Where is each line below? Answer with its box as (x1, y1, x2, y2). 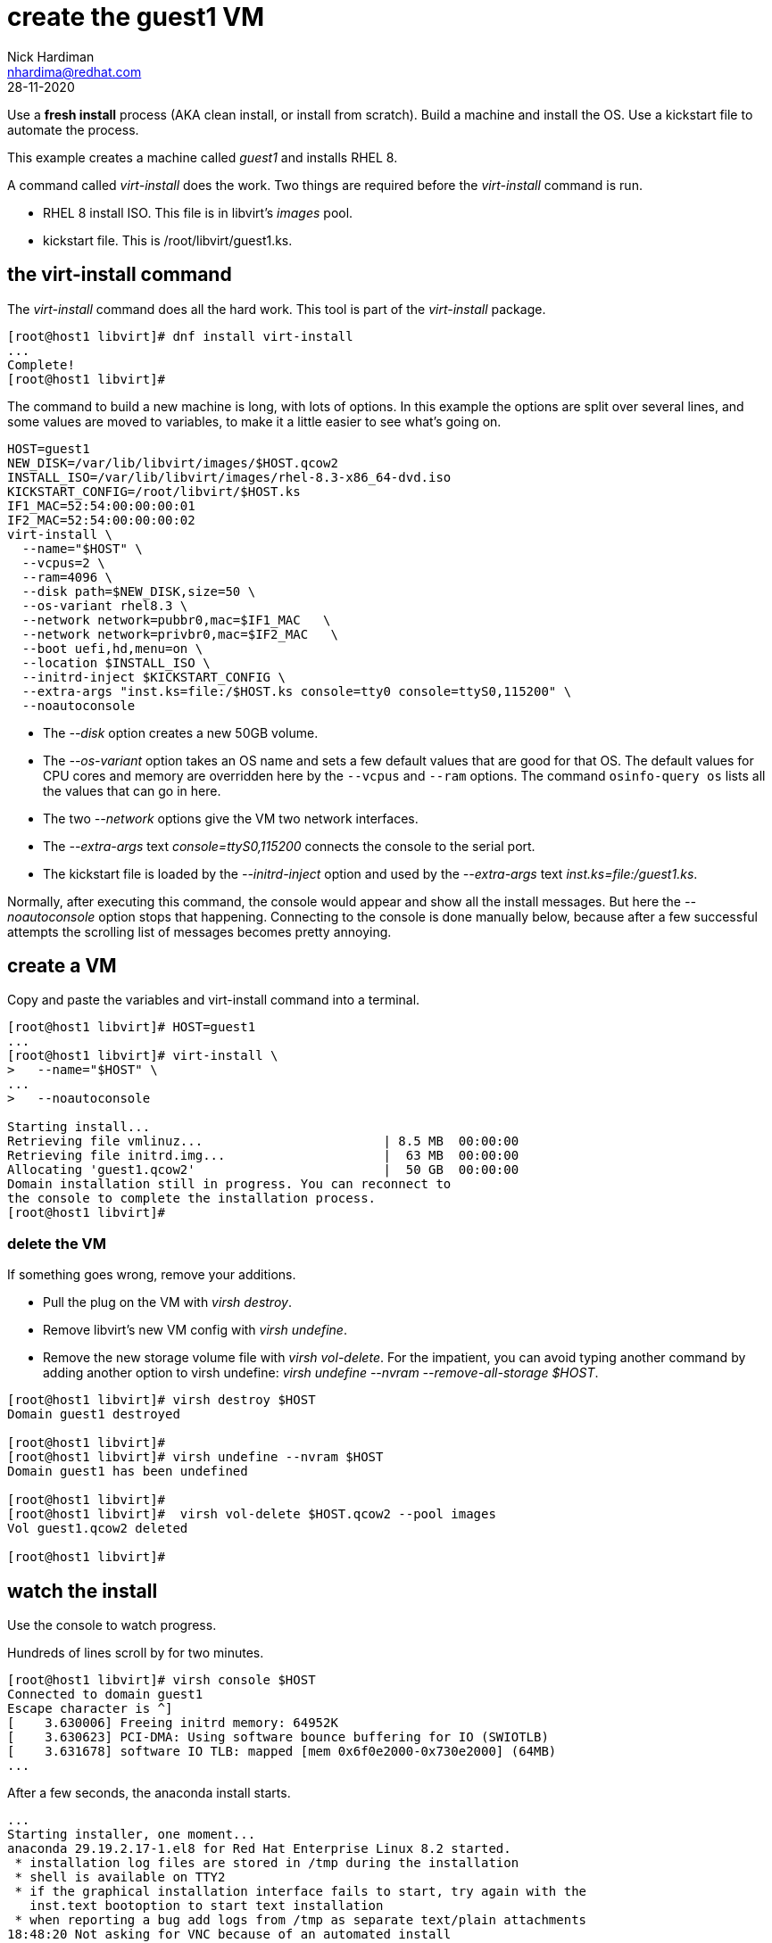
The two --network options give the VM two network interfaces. (43, 810, 419, 826)
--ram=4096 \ (21, 569, 113, 584)
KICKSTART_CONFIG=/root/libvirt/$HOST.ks (7, 484, 301, 499)
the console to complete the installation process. (7, 1191, 377, 1206)
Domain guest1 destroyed (7, 1407, 180, 1422)
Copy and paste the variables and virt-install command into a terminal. (7, 992, 420, 1008)
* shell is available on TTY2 (14, 1870, 226, 1885)
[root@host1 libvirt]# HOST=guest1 (7, 1020, 256, 1035)
